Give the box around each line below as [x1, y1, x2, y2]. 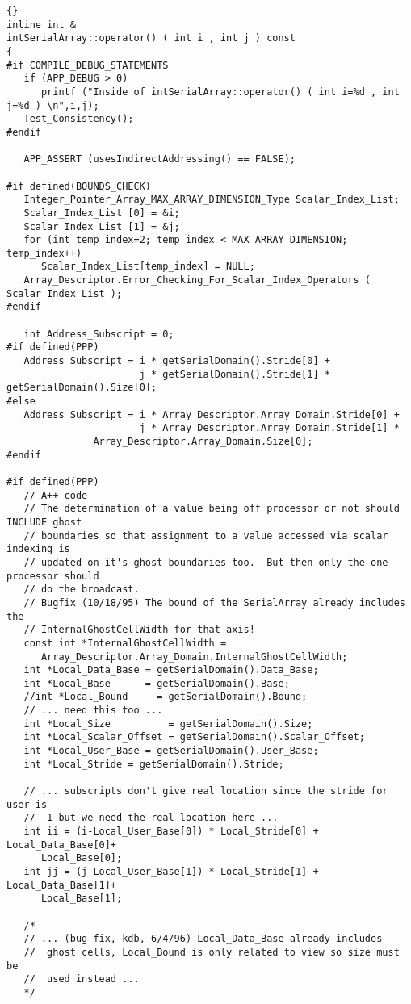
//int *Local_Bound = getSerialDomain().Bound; [23, 691, 308, 703]
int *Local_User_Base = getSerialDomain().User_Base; [23, 745, 319, 757]
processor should [6, 570, 99, 582]
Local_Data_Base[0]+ [6, 839, 117, 851]
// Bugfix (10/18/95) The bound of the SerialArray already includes [23, 596, 405, 609]
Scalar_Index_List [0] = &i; [23, 207, 180, 219]
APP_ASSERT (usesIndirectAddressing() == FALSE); [23, 153, 296, 165]
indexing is [6, 543, 70, 555]
